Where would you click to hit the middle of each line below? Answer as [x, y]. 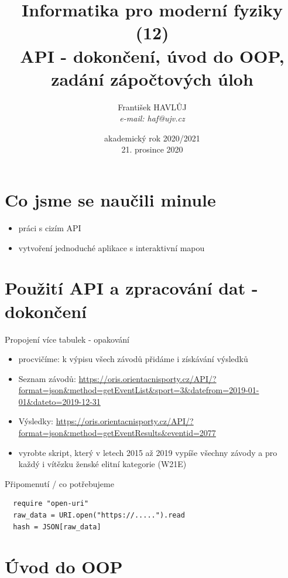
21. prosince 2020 [152, 149]
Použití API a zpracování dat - [131, 288]
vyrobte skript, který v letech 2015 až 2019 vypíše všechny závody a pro [148, 452]
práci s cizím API [50, 228]
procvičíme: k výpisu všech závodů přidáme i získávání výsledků [133, 359]
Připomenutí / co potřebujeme [59, 483]
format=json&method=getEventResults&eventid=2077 [117, 433]
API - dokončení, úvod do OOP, [152, 55]
